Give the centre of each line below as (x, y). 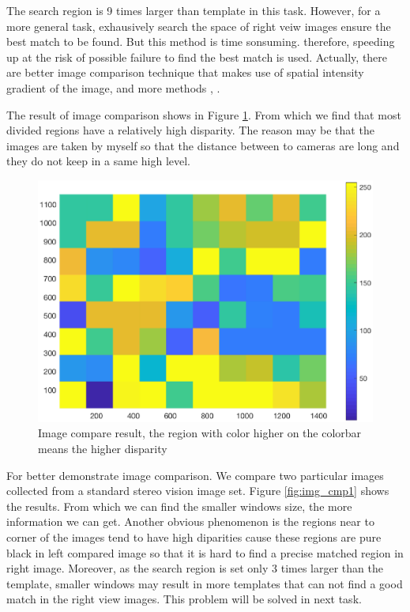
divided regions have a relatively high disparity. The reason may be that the (190, 130)
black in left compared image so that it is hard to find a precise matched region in (205, 552)
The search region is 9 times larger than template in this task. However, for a (194, 10)
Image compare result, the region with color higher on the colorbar (200, 433)
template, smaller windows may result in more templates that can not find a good (205, 583)
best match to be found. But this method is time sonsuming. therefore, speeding (201, 42)
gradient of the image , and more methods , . (113, 87)
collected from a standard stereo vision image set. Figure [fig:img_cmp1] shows (198, 491)
